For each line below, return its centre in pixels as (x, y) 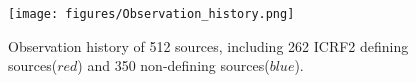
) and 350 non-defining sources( (173, 65)
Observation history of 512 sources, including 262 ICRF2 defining (208, 45)
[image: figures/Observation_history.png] (151, 14)
